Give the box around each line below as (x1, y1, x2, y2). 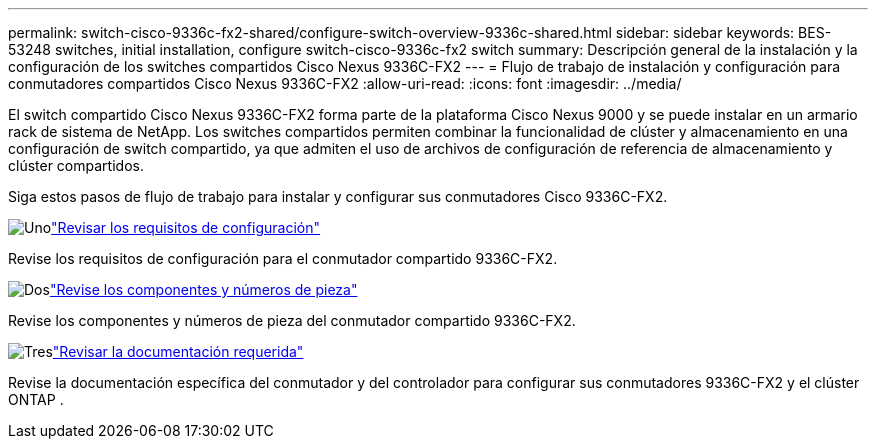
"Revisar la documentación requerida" (52, 343, 304, 360)
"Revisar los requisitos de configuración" (51, 219, 321, 236)
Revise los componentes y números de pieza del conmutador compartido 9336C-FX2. (8, 312, 576, 329)
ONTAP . (8, 391, 64, 408)
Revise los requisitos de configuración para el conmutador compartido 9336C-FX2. (8, 250, 558, 267)
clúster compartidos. (8, 157, 144, 174)
